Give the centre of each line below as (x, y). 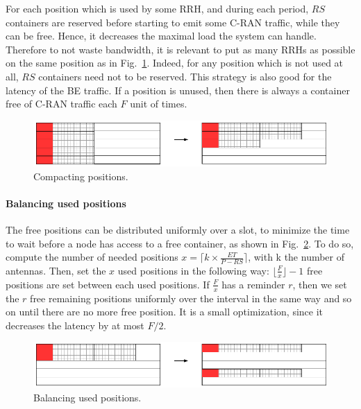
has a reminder (253, 284)
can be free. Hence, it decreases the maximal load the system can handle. (161, 36)
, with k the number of (296, 257)
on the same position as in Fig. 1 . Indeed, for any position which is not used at (175, 63)
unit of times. (159, 104)
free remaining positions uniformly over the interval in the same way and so (191, 298)
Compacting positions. (81, 176)
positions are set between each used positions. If (108, 284)
